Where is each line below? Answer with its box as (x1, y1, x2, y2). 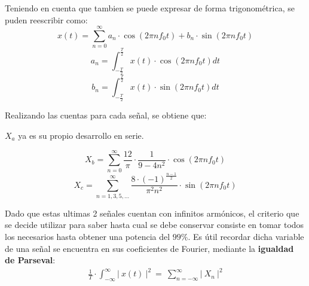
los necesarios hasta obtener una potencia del (5, 230, 170, 243)
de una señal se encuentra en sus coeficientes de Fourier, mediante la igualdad (5, 242, 294, 254)
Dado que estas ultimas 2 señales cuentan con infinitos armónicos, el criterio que (5, 206, 299, 219)
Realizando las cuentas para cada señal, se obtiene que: (5, 109, 207, 121)
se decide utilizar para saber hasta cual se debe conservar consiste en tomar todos (5, 218, 304, 231)
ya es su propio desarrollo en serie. (18, 129, 144, 141)
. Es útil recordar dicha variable (188, 230, 304, 243)
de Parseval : (5, 254, 56, 266)
